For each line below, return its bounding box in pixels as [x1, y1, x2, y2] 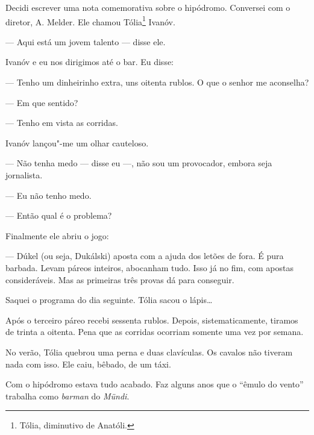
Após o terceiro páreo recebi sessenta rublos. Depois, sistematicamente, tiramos [5, 313, 298, 326]
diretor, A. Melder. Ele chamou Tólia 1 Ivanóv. [5, 13, 175, 28]
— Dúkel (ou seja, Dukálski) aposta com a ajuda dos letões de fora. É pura [5, 249, 284, 262]
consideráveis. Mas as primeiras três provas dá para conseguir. [5, 273, 234, 286]
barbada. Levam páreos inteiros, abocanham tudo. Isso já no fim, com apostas [5, 261, 294, 274]
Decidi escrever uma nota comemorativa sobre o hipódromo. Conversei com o [5, 1, 290, 13]
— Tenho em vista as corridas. [5, 116, 118, 129]
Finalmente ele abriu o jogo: [5, 229, 109, 242]
